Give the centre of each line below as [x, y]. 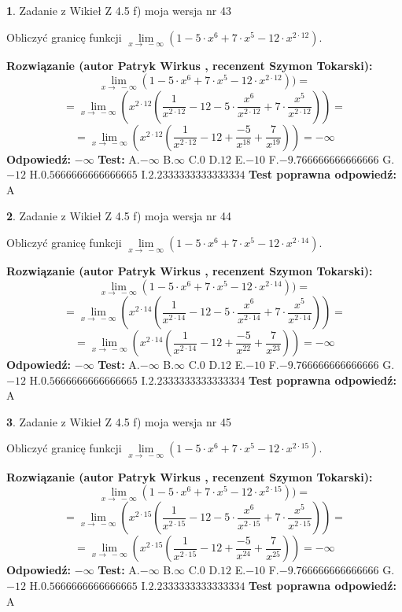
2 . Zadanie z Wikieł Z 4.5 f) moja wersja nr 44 [119, 216]
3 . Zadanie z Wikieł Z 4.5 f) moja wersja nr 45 [119, 421]
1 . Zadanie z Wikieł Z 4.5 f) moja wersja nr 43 [119, 10]
